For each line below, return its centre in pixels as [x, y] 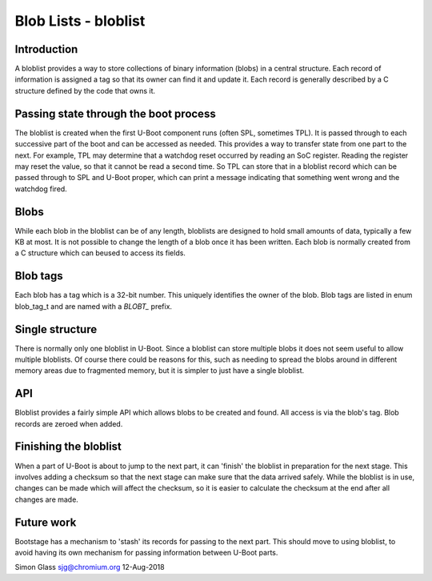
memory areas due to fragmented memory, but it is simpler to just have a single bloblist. [159, 371]
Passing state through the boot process [115, 113]
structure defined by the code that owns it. [85, 90]
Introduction [46, 49]
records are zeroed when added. [69, 423]
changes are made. [47, 499]
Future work [46, 522]
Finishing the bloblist [68, 447]
